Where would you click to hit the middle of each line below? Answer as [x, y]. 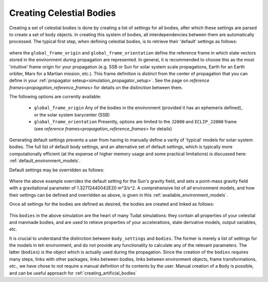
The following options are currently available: [55, 97]
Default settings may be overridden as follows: [57, 170]
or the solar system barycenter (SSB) [72, 114]
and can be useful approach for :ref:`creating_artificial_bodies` [73, 273]
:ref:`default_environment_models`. [45, 161]
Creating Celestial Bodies [63, 13]
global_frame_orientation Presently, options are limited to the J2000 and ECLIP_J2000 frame [135, 122]
